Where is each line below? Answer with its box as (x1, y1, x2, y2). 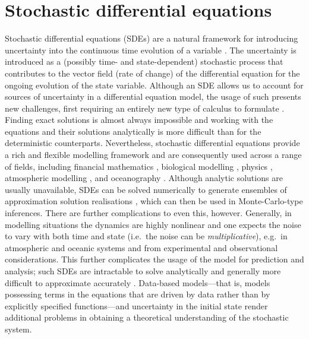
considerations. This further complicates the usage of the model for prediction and (5, 253, 304, 265)
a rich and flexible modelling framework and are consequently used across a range (5, 148, 302, 161)
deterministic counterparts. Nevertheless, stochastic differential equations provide (5, 137, 300, 149)
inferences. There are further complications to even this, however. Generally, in (5, 207, 292, 219)
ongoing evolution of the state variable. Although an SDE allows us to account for (5, 78, 304, 91)
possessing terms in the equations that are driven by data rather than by (5, 288, 270, 300)
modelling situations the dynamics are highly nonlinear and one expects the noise (5, 218, 301, 230)
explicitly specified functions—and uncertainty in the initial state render (5, 299, 268, 312)
